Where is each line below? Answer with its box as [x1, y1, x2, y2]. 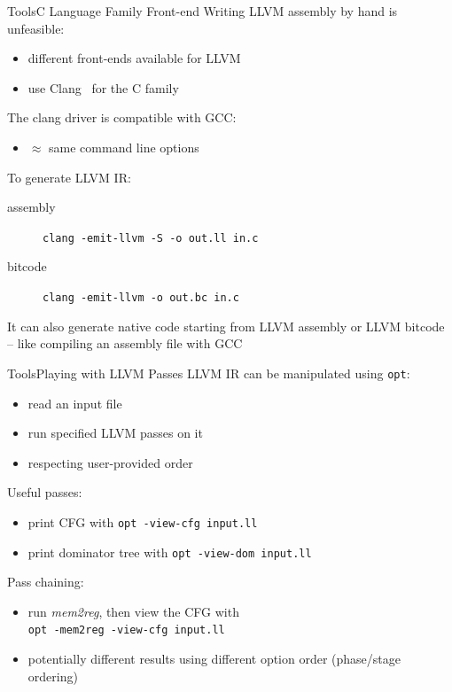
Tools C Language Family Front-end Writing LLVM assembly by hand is [7, 2, 398, 19]
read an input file [27, 393, 122, 412]
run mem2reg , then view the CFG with [27, 602, 239, 620]
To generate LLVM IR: [7, 167, 131, 186]
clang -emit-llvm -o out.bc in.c [43, 292, 239, 304]
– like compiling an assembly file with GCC [7, 334, 243, 353]
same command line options [49, 137, 199, 156]
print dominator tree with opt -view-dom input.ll [27, 542, 312, 561]
